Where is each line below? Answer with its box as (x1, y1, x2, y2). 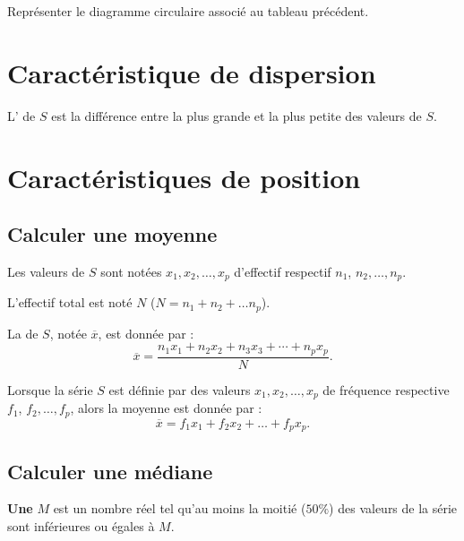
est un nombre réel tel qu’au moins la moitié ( (53, 499, 306, 518)
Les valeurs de (7, 262, 85, 280)
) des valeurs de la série (329, 499, 458, 518)
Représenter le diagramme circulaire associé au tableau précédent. (7, 2, 369, 20)
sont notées (100, 262, 162, 280)
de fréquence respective (322, 380, 450, 399)
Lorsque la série (7, 380, 93, 399)
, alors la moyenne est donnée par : (70, 399, 262, 417)
